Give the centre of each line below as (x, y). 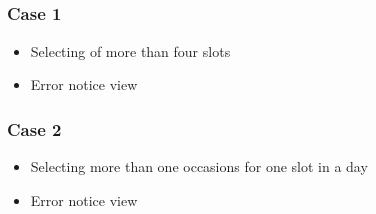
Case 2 (34, 128)
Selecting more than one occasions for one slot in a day (199, 166)
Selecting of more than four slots (130, 50)
